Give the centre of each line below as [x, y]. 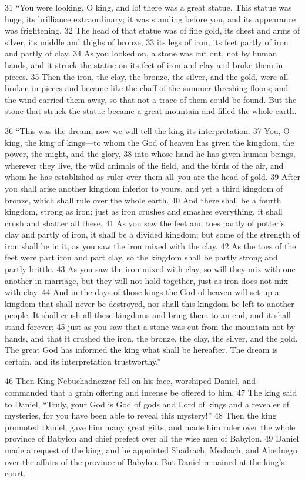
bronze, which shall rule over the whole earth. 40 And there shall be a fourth [143, 200]
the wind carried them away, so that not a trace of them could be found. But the [151, 99]
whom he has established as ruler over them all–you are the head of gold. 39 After [152, 177]
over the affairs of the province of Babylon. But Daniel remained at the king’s [145, 461]
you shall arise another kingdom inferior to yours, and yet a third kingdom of [144, 188]
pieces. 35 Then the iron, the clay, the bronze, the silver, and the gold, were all [147, 76]
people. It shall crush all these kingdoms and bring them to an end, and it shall [148, 315]
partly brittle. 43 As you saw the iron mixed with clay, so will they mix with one [150, 269]
